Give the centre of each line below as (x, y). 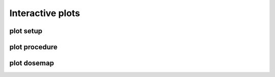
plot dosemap (32, 63)
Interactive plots (45, 13)
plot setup (26, 31)
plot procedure (34, 47)
